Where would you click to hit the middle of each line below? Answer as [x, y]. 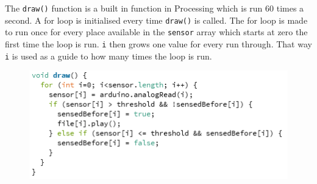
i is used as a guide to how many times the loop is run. [109, 56]
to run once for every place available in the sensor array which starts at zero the [156, 32]
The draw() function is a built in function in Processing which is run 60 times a [155, 8]
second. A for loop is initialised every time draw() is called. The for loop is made [156, 20]
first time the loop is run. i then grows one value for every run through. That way [158, 43]
